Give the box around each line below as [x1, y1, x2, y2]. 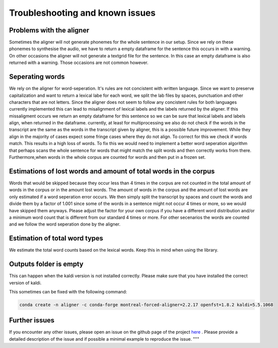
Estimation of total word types [9, 234, 103, 243]
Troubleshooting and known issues [9, 7, 156, 18]
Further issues [9, 316, 55, 324]
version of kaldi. [9, 280, 42, 286]
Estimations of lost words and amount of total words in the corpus [9, 167, 215, 175]
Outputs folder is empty [9, 260, 83, 268]
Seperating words [9, 73, 65, 81]
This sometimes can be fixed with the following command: [9, 289, 127, 294]
